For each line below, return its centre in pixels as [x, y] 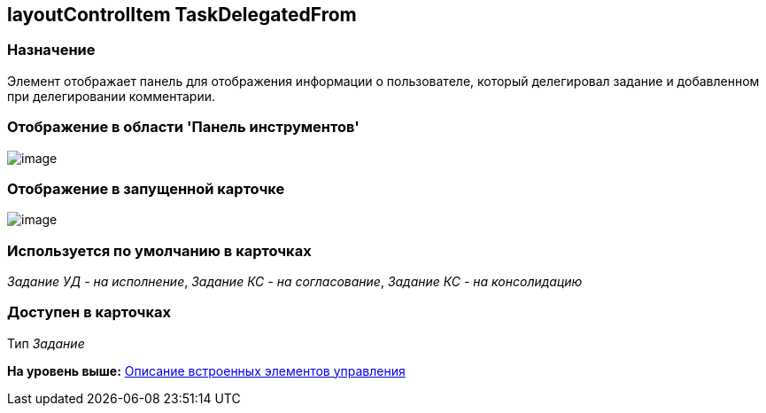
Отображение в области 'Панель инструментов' [183, 127]
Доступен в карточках [89, 312]
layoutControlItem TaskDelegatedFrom [182, 15]
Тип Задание [46, 343]
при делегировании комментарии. [112, 96]
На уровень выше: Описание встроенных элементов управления [206, 370]
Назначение [51, 50]
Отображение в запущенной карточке [146, 188]
